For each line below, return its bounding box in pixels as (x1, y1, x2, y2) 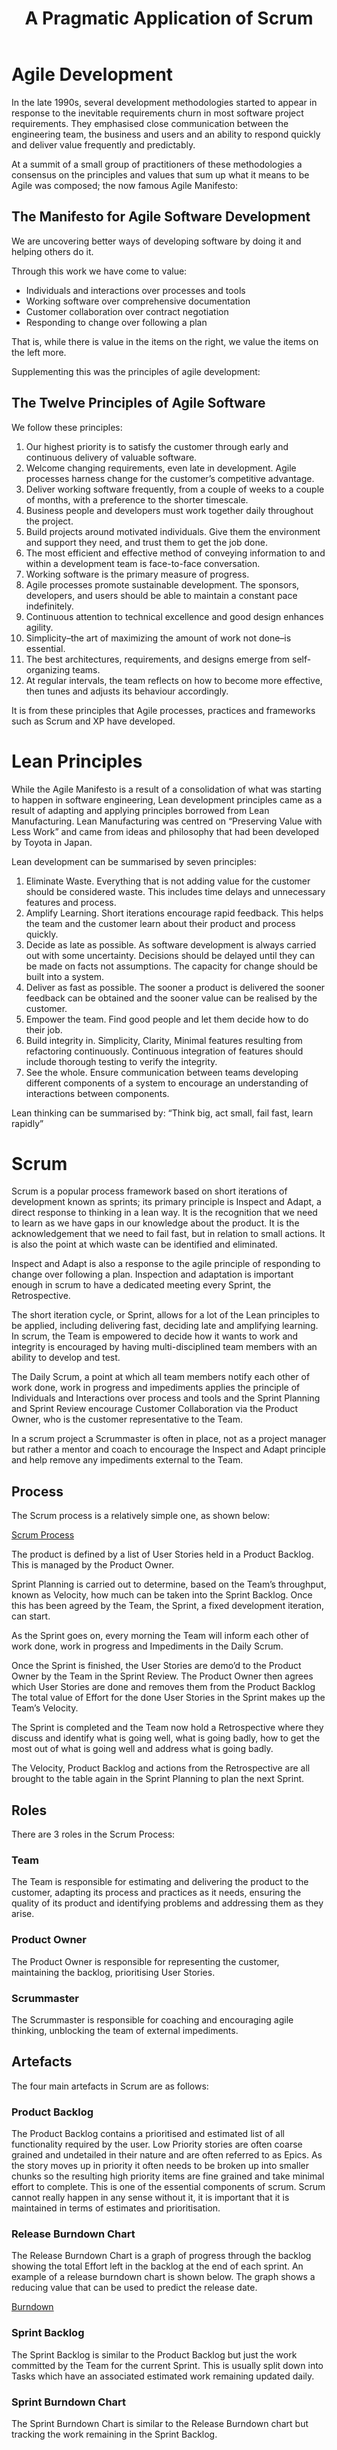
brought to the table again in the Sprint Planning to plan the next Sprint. (11, 1773, 305, 1785)
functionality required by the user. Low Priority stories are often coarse (11, 2138, 303, 2151)
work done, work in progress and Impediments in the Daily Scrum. (11, 1640, 284, 1652)
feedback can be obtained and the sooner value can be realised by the (25, 992, 318, 1004)
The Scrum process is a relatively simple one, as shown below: (11, 1510, 271, 1522)
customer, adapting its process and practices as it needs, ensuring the (11, 1887, 302, 1899)
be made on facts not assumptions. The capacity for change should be (25, 960, 318, 972)
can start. (11, 1610, 51, 1622)
